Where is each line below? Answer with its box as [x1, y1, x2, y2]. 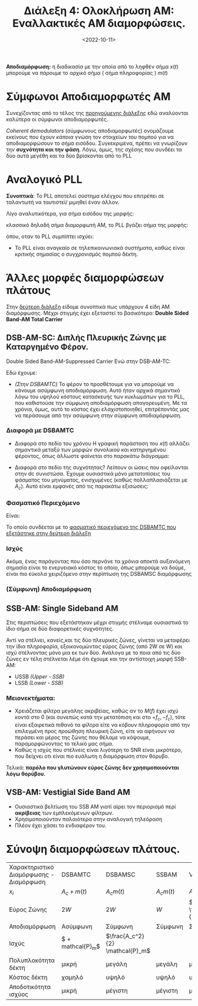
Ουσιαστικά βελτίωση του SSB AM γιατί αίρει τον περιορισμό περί [14, 803, 176, 810]
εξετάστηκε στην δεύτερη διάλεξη [6, 529, 91, 537]
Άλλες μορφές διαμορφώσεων [6, 271, 164, 284]
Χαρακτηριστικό [9, 863, 54, 871]
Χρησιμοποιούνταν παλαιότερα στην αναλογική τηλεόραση [14, 815, 163, 823]
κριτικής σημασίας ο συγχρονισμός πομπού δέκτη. [14, 250, 138, 258]
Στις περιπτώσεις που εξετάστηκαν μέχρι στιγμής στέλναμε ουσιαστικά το [6, 619, 189, 626]
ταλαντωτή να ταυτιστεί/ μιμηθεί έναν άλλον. [6, 199, 120, 206]
